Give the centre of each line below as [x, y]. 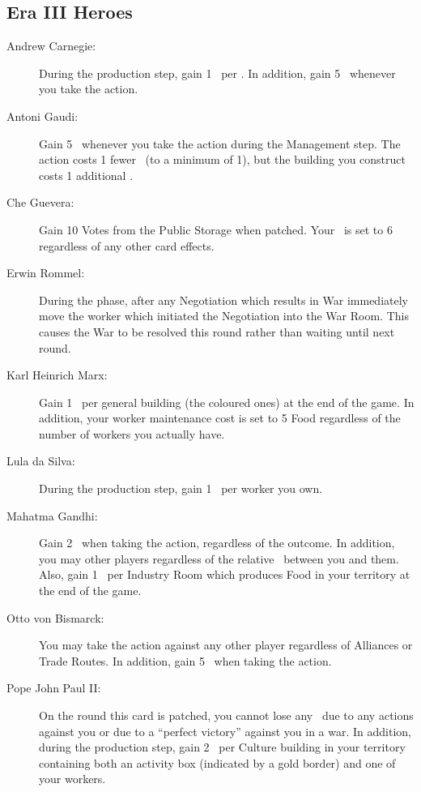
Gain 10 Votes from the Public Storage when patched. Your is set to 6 [216, 229]
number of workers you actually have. [132, 433]
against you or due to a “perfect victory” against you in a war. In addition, [225, 731]
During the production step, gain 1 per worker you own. [181, 488]
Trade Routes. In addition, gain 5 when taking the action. [185, 660]
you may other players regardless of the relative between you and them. [219, 558]
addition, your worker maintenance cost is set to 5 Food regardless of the [220, 418]
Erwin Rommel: [46, 273]
